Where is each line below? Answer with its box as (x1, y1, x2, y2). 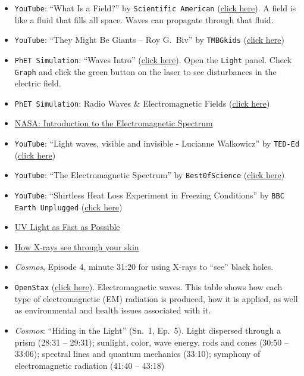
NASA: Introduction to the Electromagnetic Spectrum (14, 117, 213, 129)
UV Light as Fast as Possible (14, 220, 120, 233)
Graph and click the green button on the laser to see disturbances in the (14, 65, 277, 77)
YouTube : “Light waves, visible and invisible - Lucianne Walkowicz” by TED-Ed (14, 137, 300, 150)
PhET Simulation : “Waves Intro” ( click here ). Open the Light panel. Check (14, 53, 292, 66)
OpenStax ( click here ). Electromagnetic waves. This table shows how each (14, 281, 283, 293)
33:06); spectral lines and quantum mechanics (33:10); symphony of (14, 347, 261, 360)
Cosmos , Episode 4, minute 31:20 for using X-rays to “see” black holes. (14, 260, 274, 273)
